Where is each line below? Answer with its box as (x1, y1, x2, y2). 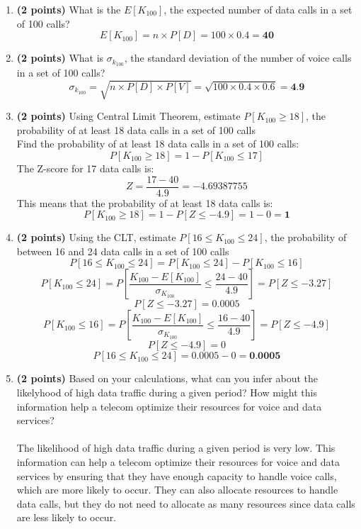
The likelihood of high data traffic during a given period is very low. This (16, 440, 336, 455)
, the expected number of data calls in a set (164, 2, 353, 16)
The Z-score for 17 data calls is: (16, 160, 154, 175)
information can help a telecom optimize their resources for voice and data (16, 454, 340, 469)
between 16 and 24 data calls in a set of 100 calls (16, 243, 229, 258)
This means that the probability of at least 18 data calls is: (16, 195, 273, 210)
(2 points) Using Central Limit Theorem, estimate (16, 108, 241, 123)
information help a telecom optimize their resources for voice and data (16, 399, 322, 413)
